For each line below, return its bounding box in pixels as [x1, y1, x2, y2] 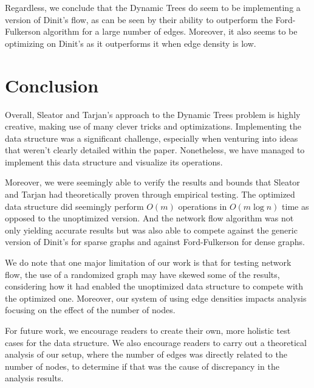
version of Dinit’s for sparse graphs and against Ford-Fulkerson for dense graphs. [5, 235, 305, 248]
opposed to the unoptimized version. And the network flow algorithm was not [5, 212, 294, 224]
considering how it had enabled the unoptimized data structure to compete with [5, 280, 304, 293]
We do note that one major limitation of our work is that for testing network [5, 256, 292, 269]
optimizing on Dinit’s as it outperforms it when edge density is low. [5, 36, 256, 49]
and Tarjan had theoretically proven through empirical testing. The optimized [5, 188, 295, 201]
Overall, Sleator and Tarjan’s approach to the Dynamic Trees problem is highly [5, 108, 301, 120]
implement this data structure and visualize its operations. [5, 155, 223, 168]
